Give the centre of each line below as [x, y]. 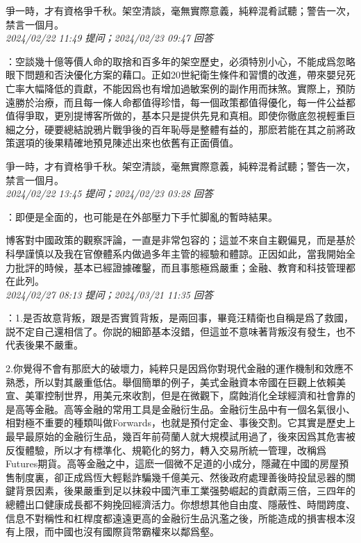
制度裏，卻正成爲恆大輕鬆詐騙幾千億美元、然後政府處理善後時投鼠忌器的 [180, 477]
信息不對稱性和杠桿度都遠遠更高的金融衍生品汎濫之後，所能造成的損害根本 [176, 518]
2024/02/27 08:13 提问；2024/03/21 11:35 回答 [109, 294]
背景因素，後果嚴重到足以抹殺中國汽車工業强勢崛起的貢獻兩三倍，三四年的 [185, 491]
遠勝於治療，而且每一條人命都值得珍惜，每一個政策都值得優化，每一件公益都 [180, 102]
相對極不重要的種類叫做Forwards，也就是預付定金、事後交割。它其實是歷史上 [180, 423]
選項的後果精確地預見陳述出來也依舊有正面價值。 [127, 143]
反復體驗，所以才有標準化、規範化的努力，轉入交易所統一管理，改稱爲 [166, 450]
